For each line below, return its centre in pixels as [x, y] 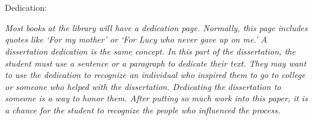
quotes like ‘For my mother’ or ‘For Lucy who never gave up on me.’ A [136, 39]
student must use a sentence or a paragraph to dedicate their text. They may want [156, 63]
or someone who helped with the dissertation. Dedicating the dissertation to [143, 86]
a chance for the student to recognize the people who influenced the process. [143, 109]
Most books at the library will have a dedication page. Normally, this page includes [156, 27]
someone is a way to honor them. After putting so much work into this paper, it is [156, 98]
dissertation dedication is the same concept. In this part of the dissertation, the [150, 51]
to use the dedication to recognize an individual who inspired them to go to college [155, 75]
